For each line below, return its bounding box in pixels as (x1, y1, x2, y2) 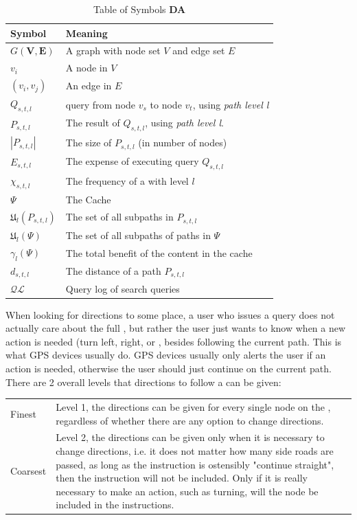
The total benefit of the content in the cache (65, 245, 253, 260)
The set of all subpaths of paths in (65, 227, 211, 242)
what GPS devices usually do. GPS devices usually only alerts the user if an (5, 348, 326, 362)
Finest (10, 406, 36, 420)
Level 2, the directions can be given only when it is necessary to (56, 430, 325, 444)
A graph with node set (65, 43, 161, 58)
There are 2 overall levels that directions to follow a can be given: (5, 374, 281, 389)
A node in (65, 60, 108, 75)
